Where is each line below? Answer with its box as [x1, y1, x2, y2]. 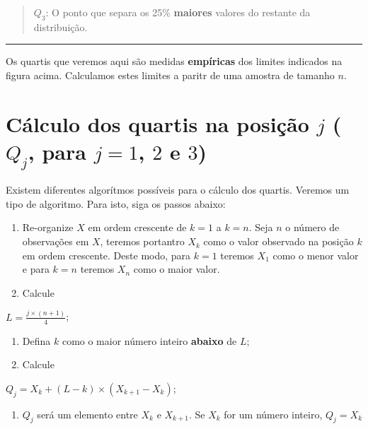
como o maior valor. [133, 261, 220, 276]
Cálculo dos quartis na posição [6, 109, 309, 138]
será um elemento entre [37, 406, 138, 421]
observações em [22, 234, 89, 249]
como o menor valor [272, 247, 359, 262]
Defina [22, 333, 51, 348]
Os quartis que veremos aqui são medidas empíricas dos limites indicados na [6, 54, 343, 69]
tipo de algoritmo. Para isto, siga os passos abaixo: [6, 196, 226, 211]
